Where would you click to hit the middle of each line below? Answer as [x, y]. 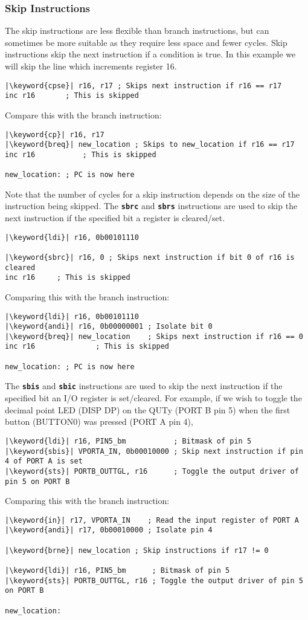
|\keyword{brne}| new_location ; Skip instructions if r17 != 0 [137, 550]
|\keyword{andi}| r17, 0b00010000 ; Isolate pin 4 [109, 530]
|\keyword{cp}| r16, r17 [55, 134]
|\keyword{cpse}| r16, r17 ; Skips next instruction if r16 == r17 [143, 86]
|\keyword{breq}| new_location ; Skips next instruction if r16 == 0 [154, 336]
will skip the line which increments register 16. [91, 66]
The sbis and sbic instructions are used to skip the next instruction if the [144, 386]
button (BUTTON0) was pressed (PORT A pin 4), [99, 421]
